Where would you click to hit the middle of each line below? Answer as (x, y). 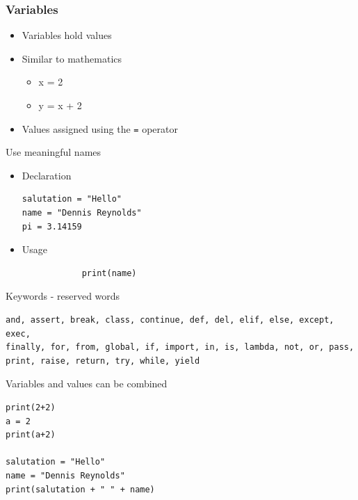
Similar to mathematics (72, 58)
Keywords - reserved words (63, 296)
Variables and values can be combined (87, 384)
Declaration (47, 175)
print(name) (109, 273)
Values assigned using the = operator (100, 128)
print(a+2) (31, 435)
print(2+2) (31, 407)
